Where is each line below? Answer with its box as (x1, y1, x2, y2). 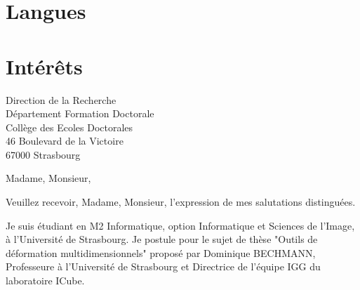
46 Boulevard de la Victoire (6, 133, 124, 148)
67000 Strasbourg (6, 147, 81, 162)
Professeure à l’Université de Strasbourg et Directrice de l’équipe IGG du (6, 259, 321, 274)
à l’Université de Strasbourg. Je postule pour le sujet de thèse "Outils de (6, 232, 318, 246)
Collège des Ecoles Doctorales (6, 119, 133, 134)
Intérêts (6, 51, 83, 80)
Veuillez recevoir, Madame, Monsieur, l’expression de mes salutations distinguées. (6, 195, 356, 209)
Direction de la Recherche (6, 92, 116, 107)
